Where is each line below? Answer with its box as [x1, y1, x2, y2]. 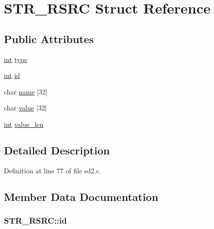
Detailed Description [4, 142, 110, 157]
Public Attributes [4, 31, 94, 46]
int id [4, 70, 20, 80]
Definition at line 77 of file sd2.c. [4, 165, 101, 175]
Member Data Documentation [4, 189, 159, 204]
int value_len [4, 119, 44, 129]
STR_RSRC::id [4, 214, 67, 227]
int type [4, 54, 28, 64]
